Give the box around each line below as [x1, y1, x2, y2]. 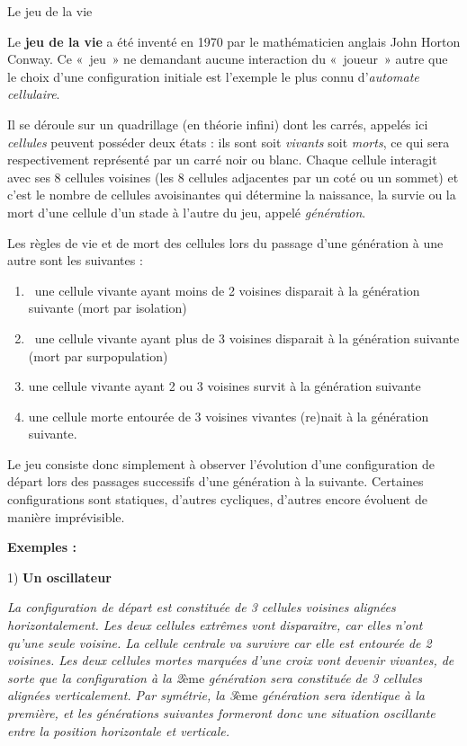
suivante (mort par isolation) [28, 298, 187, 317]
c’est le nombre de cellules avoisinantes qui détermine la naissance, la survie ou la [7, 185, 456, 204]
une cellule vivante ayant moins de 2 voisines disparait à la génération [34, 280, 420, 299]
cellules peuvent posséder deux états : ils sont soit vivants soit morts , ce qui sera [7, 132, 450, 151]
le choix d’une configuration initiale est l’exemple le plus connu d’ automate [7, 67, 419, 85]
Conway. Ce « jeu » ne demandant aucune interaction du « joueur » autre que [7, 49, 448, 68]
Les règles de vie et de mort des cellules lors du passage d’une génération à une [7, 233, 444, 252]
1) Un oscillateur [7, 567, 112, 586]
